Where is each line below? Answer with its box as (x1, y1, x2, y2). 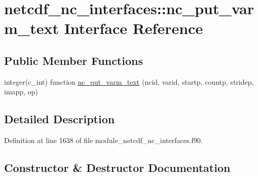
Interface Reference (64, 18, 203, 39)
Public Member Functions (4, 52, 143, 68)
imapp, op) (4, 86, 38, 97)
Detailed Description (4, 111, 115, 127)
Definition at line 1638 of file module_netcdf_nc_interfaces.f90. (4, 135, 203, 146)
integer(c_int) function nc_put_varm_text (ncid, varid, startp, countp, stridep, (4, 76, 254, 87)
